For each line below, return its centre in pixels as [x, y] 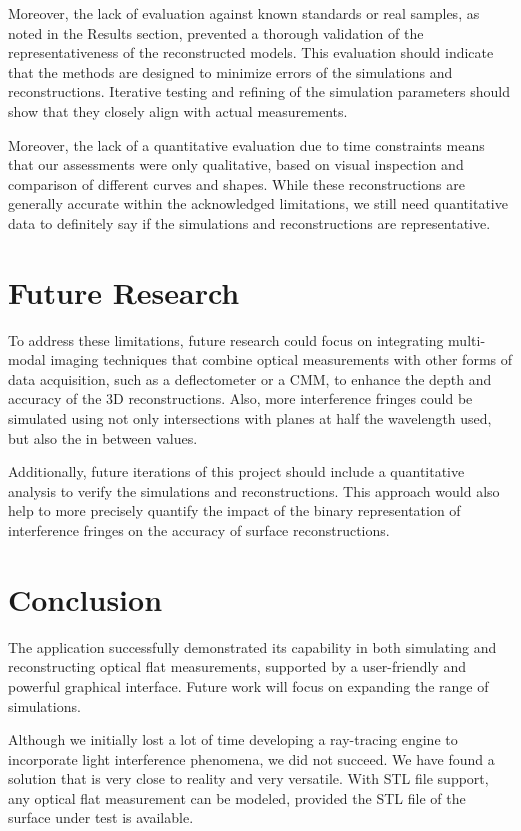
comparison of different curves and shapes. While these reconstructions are [236, 183]
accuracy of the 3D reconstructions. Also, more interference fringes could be [240, 398]
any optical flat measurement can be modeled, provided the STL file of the [237, 797]
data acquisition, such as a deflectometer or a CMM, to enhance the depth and [250, 378]
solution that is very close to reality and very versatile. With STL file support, [248, 778]
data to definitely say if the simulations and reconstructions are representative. [249, 222]
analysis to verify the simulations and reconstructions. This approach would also [254, 490]
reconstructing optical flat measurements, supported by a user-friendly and [237, 666]
